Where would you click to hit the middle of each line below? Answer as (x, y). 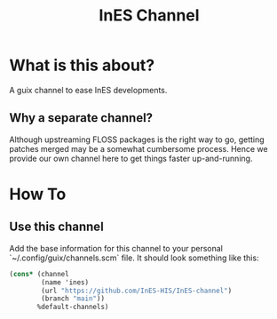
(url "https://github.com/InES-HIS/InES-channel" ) (137, 291)
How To (38, 194)
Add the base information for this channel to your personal (116, 248)
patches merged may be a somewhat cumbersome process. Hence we (138, 148)
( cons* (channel (39, 274)
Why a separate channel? (81, 118)
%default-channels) (73, 307)
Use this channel (56, 227)
